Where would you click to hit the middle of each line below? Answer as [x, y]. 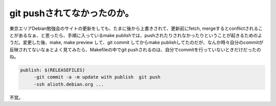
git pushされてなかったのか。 [72, 13]
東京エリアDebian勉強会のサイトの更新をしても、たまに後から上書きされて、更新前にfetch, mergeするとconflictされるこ [136, 28]
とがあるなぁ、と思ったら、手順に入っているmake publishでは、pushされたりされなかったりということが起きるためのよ [136, 35]
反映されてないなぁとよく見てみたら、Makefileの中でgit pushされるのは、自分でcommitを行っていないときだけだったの [135, 49]
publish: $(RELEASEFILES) [53, 70]
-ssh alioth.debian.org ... [69, 84]
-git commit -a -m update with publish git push [97, 77]
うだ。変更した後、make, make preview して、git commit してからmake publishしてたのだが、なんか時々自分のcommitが [136, 43]
